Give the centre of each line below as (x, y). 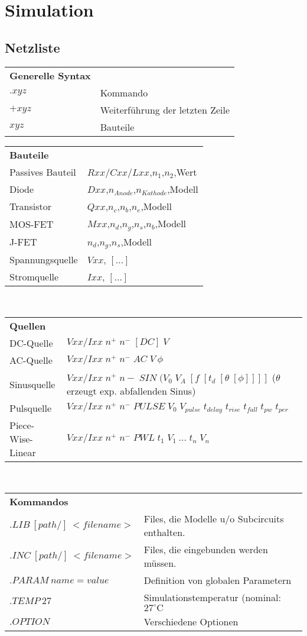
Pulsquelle (30, 408)
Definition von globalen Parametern (218, 580)
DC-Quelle (31, 343)
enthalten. (164, 532)
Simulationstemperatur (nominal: (212, 597)
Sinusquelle (32, 384)
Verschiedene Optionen (191, 621)
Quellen (28, 326)
